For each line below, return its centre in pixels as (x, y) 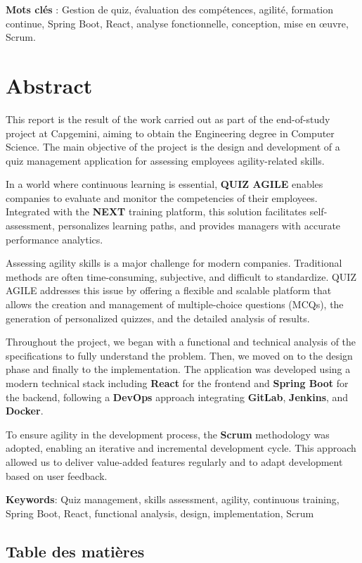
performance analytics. (54, 239)
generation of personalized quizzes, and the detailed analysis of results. (158, 318)
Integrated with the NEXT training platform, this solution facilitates (156, 211)
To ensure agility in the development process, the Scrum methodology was (168, 434)
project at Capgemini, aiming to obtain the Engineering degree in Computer (170, 133)
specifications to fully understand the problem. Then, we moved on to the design (179, 355)
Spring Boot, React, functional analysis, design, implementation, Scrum (160, 513)
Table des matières (75, 551)
